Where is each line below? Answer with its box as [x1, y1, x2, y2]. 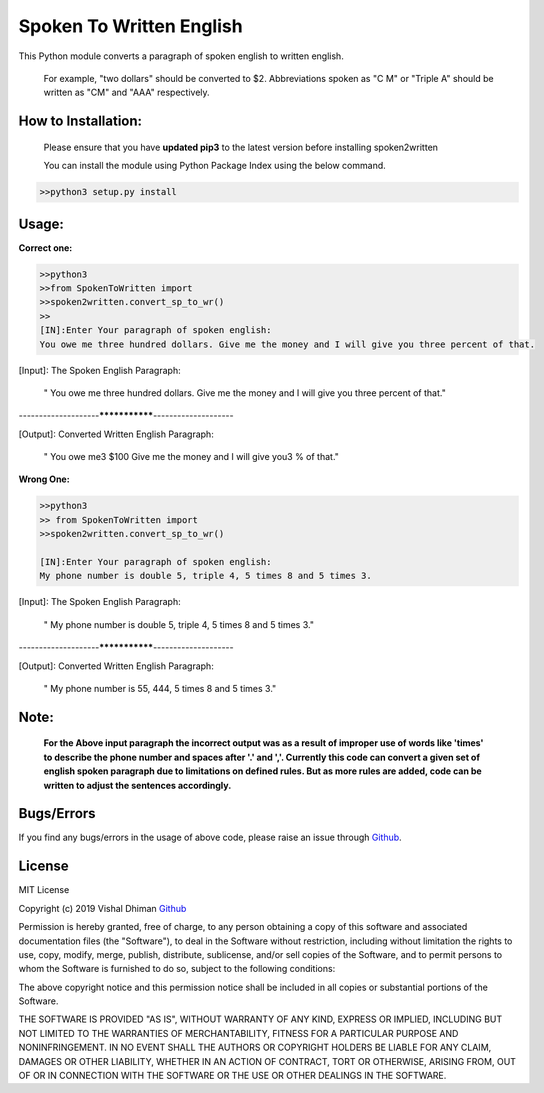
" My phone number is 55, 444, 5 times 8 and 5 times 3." [43, 682, 277, 694]
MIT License [18, 884, 70, 896]
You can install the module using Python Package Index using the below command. [43, 160, 387, 172]
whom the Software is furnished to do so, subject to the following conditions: [18, 963, 336, 975]
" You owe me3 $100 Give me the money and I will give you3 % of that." [43, 451, 340, 463]
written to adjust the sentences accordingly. [43, 779, 232, 791]
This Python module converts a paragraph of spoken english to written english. [18, 50, 344, 62]
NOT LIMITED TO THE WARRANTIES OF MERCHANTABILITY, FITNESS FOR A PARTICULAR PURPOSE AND [18, 1027, 459, 1039]
